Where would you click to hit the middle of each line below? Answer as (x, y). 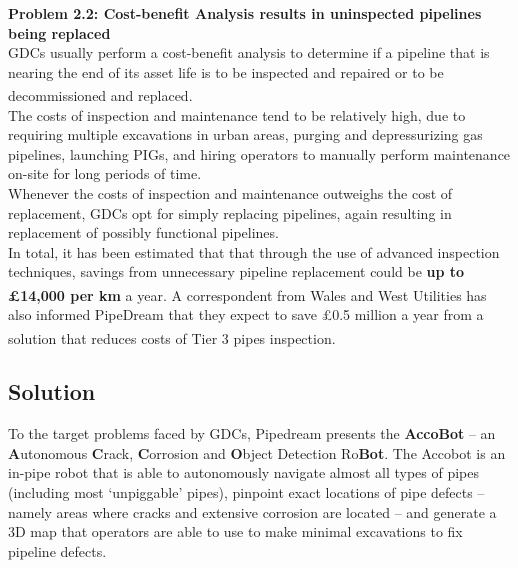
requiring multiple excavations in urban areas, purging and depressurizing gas (245, 134)
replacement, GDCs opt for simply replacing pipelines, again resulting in (230, 212)
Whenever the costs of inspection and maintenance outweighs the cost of (230, 193)
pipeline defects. (57, 550)
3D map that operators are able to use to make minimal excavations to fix (235, 531)
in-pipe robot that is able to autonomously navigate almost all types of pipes (244, 472)
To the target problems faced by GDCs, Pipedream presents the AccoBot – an (252, 433)
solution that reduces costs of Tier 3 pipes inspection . (172, 337)
